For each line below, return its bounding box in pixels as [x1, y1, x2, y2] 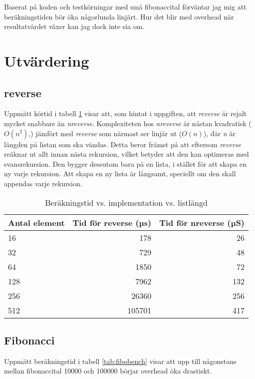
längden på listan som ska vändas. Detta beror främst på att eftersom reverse [4, 139, 242, 149]
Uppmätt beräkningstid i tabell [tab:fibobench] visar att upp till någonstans [4, 355, 237, 366]
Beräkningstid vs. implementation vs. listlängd [45, 196, 208, 208]
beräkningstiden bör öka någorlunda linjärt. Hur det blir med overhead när [4, 11, 234, 22]
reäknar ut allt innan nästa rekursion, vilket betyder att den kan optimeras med [4, 149, 249, 159]
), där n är [203, 128, 236, 138]
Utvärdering [4, 50, 89, 71]
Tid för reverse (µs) [72, 216, 152, 228]
